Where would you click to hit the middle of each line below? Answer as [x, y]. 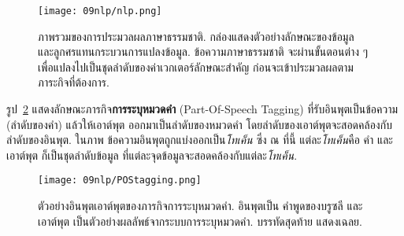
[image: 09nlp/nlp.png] [100, 11]
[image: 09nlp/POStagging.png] [120, 181]
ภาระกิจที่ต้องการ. [74, 82]
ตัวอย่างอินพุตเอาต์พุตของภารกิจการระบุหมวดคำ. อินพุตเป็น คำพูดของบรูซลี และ [200, 206]
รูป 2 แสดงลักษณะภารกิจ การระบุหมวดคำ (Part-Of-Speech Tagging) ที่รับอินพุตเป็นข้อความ [202, 109]
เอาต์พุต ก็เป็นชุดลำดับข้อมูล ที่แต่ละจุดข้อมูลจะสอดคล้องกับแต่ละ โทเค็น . [152, 155]
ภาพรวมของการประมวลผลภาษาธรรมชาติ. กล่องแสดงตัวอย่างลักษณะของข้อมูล [196, 36]
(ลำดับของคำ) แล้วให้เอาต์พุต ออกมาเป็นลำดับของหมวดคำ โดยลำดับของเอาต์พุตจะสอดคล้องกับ [199, 124]
